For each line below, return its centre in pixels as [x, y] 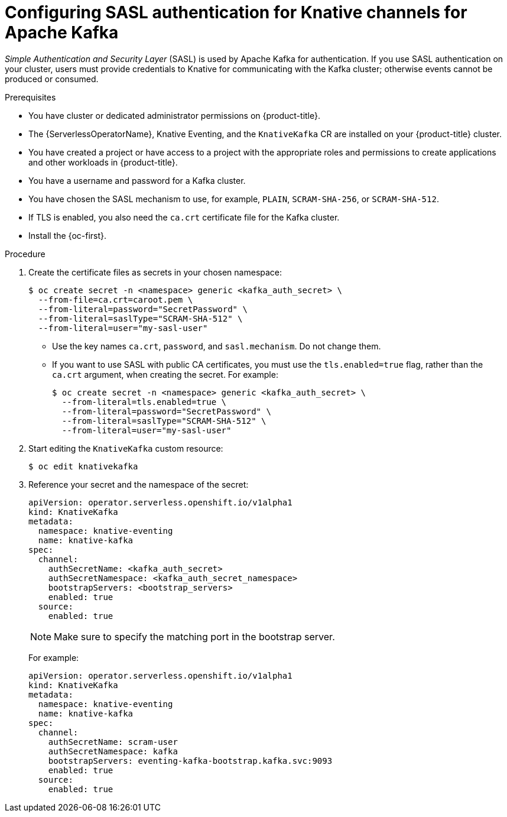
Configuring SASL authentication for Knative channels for [236, 12]
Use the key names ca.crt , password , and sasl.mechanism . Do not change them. [217, 346]
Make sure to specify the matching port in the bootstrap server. [194, 636]
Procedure [25, 254]
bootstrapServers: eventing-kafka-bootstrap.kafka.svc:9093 [190, 761]
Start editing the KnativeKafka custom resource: [126, 448]
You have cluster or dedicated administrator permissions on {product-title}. [175, 115]
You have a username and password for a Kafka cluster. [137, 180]
